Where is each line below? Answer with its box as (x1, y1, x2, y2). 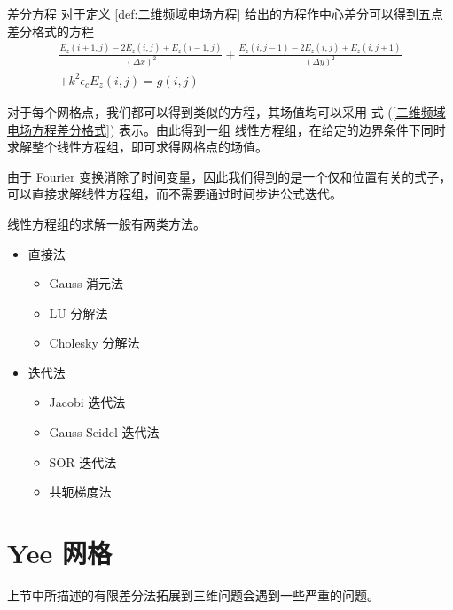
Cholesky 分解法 (49, 333, 140, 352)
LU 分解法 (49, 303, 108, 322)
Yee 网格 (7, 535, 112, 571)
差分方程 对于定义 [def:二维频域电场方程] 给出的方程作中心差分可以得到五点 (7, 4, 443, 22)
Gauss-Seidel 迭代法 (49, 423, 160, 442)
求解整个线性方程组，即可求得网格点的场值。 (7, 137, 268, 156)
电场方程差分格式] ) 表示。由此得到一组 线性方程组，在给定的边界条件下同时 (7, 120, 446, 138)
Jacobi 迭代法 (49, 393, 126, 411)
